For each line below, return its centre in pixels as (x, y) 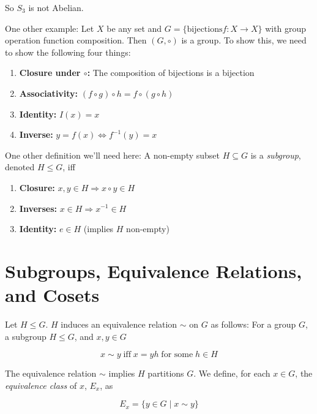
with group (286, 28)
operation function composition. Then (76, 40)
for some (177, 355)
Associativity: (49, 93)
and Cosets (52, 295)
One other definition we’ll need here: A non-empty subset (113, 155)
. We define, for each (232, 373)
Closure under (50, 73)
